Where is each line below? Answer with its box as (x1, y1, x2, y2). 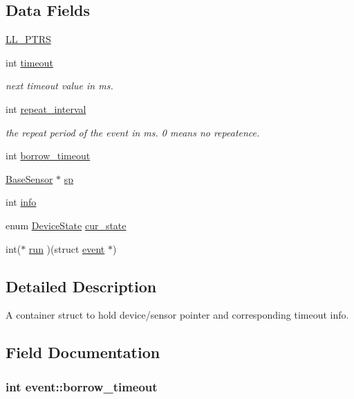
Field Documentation (6, 342, 160, 363)
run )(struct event (28, 241, 105, 256)
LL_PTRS (6, 32, 51, 46)
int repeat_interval (6, 101, 86, 116)
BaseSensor (6, 171, 53, 186)
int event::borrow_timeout (6, 378, 158, 395)
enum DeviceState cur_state (6, 218, 127, 232)
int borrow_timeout (6, 148, 91, 163)
